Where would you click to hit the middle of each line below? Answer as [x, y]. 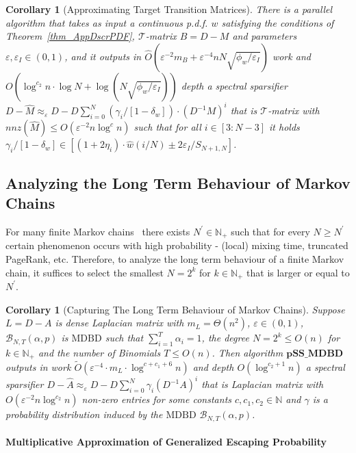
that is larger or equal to [298, 272]
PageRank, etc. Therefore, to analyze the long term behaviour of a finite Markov [175, 258]
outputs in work [38, 366]
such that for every [270, 231]
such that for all [167, 127]
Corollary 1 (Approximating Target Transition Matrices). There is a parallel [169, 9]
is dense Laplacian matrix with [119, 323]
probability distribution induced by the [84, 414]
